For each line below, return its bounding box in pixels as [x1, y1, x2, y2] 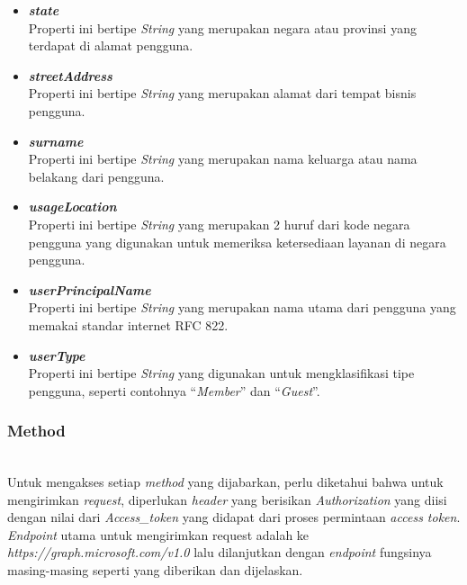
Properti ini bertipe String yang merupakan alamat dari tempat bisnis [28, 84, 417, 103]
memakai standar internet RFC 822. [28, 315, 229, 334]
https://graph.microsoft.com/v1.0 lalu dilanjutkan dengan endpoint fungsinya [7, 543, 432, 562]
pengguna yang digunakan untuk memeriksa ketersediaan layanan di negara [28, 232, 446, 251]
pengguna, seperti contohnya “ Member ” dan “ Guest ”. [28, 381, 320, 400]
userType [28, 346, 85, 364]
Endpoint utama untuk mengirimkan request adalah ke [7, 525, 310, 544]
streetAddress [28, 66, 112, 85]
